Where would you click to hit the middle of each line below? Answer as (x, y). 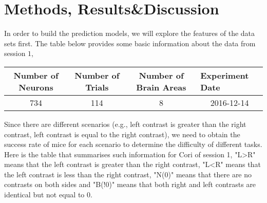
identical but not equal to (44, 195)
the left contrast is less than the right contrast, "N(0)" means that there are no (128, 174)
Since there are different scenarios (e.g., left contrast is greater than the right (125, 124)
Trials (97, 87)
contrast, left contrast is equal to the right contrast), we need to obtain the (122, 134)
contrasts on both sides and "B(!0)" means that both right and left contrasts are (130, 184)
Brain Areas (161, 87)
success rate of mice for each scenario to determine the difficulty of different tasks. (133, 144)
